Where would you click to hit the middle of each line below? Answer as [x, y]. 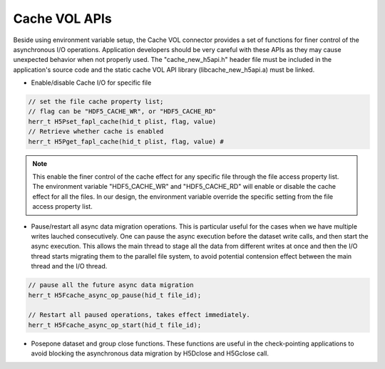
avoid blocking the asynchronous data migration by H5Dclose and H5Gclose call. [150, 353]
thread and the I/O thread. [69, 266]
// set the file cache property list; [96, 102]
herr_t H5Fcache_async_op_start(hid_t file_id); [115, 325]
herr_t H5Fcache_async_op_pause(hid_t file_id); [115, 295]
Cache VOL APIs [62, 19]
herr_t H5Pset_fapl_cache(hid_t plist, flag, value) [122, 121]
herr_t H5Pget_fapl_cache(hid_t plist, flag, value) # [126, 141]
